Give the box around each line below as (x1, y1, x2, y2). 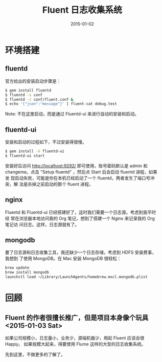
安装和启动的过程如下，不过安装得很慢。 (5, 139, 87, 145)
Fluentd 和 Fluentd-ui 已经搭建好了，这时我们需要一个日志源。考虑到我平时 (5, 209, 156, 215)
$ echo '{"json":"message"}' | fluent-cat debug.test (5, 101, 117, 107)
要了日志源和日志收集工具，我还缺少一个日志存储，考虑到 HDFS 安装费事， (5, 249, 157, 255)
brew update (5, 265, 29, 271)
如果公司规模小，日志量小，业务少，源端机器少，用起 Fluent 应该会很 (5, 335, 144, 341)
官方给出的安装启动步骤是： (5, 78, 61, 84)
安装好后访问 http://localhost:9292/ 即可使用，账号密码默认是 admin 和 (5, 162, 148, 169)
